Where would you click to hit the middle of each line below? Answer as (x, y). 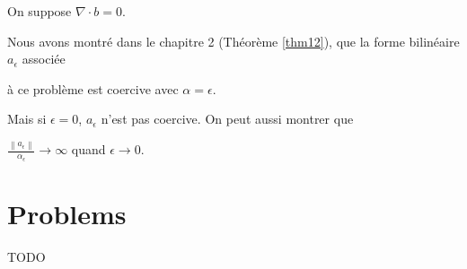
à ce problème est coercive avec (93, 88)
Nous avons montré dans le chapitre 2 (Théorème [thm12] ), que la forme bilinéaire (233, 41)
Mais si (27, 119)
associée (44, 59)
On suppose (40, 11)
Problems (67, 213)
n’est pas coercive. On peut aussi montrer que (227, 119)
